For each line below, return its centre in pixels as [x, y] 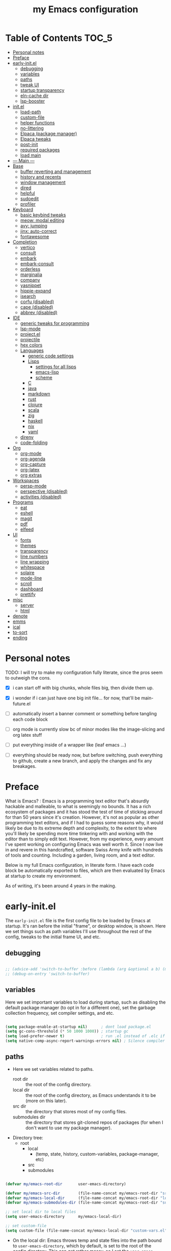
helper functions [37, 122]
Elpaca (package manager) [49, 133]
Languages [32, 350]
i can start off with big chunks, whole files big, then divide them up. [83, 688]
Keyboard [23, 209]
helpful [27, 193]
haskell [35, 421]
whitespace [32, 567]
